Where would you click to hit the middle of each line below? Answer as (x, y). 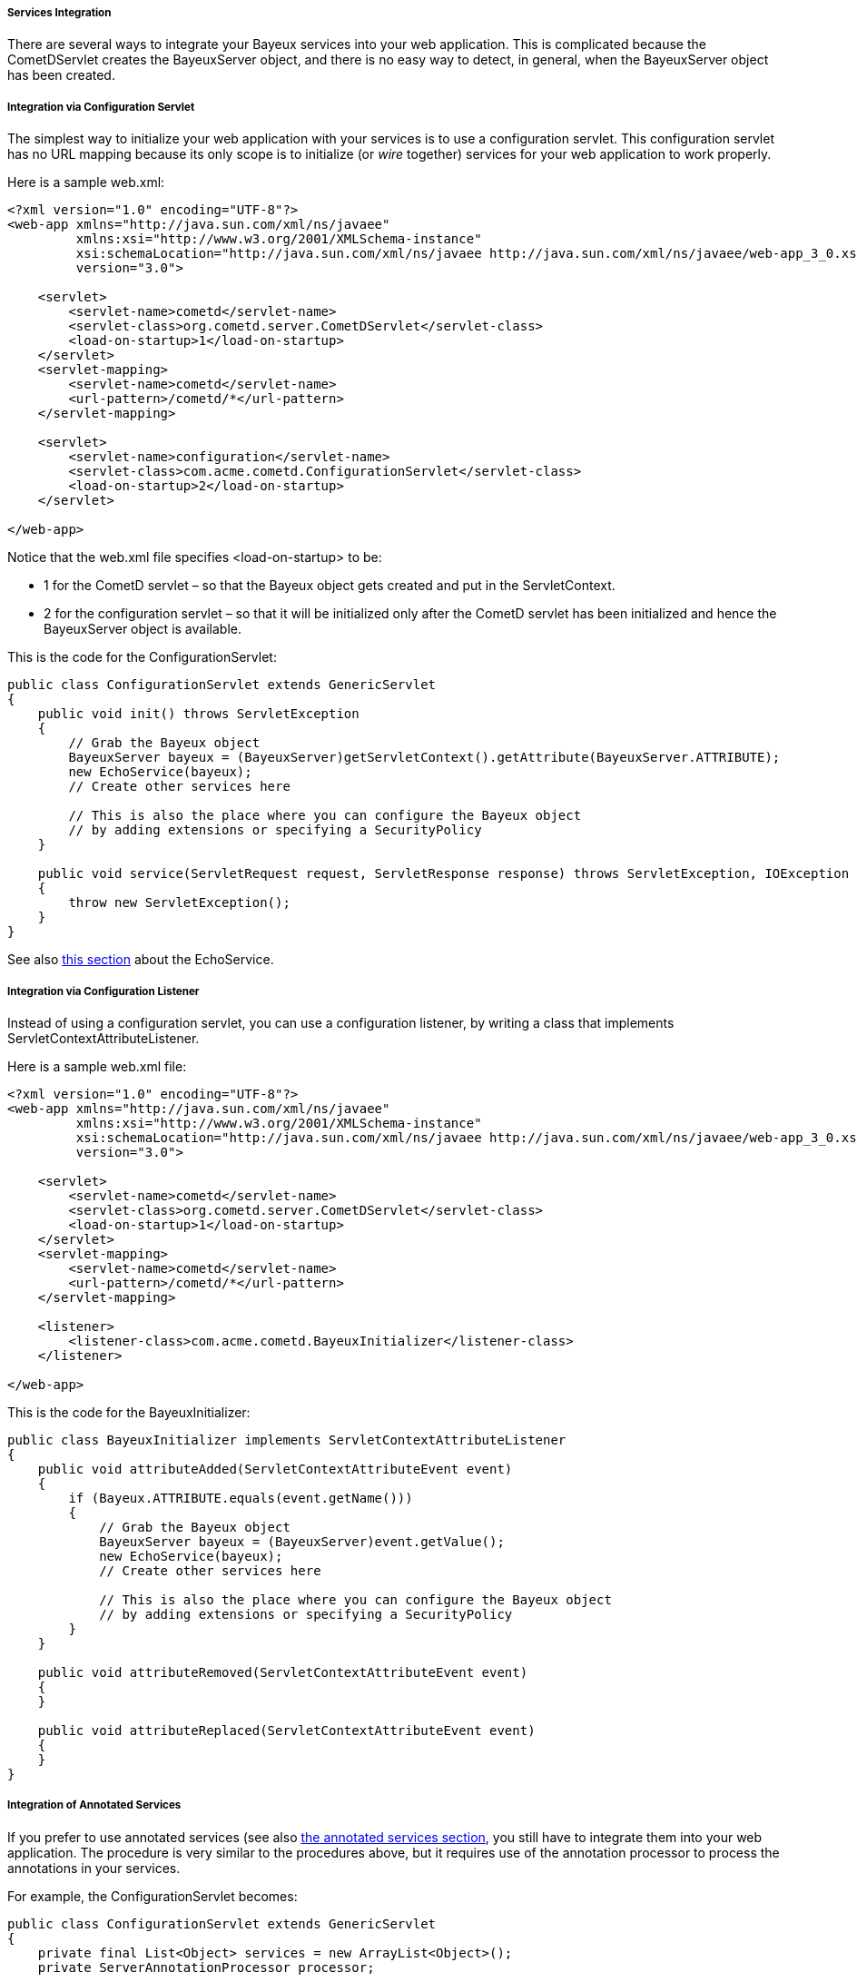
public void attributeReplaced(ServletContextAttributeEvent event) (286, 1730)
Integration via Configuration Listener (103, 991)
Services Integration (59, 13)
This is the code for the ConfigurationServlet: (142, 657)
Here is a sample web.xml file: (97, 1066)
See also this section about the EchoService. (141, 960)
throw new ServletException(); (179, 903)
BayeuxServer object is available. (143, 629)
